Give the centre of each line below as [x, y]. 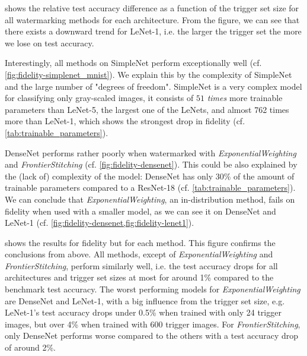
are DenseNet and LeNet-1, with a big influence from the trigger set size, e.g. [145, 300]
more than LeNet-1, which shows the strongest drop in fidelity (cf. [125, 121]
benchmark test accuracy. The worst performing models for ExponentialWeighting [153, 289]
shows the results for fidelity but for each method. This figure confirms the [140, 242]
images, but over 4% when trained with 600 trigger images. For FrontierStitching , [153, 324]
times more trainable [245, 98]
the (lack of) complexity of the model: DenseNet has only [109, 176]
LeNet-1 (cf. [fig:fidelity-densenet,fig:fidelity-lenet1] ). [100, 223]
